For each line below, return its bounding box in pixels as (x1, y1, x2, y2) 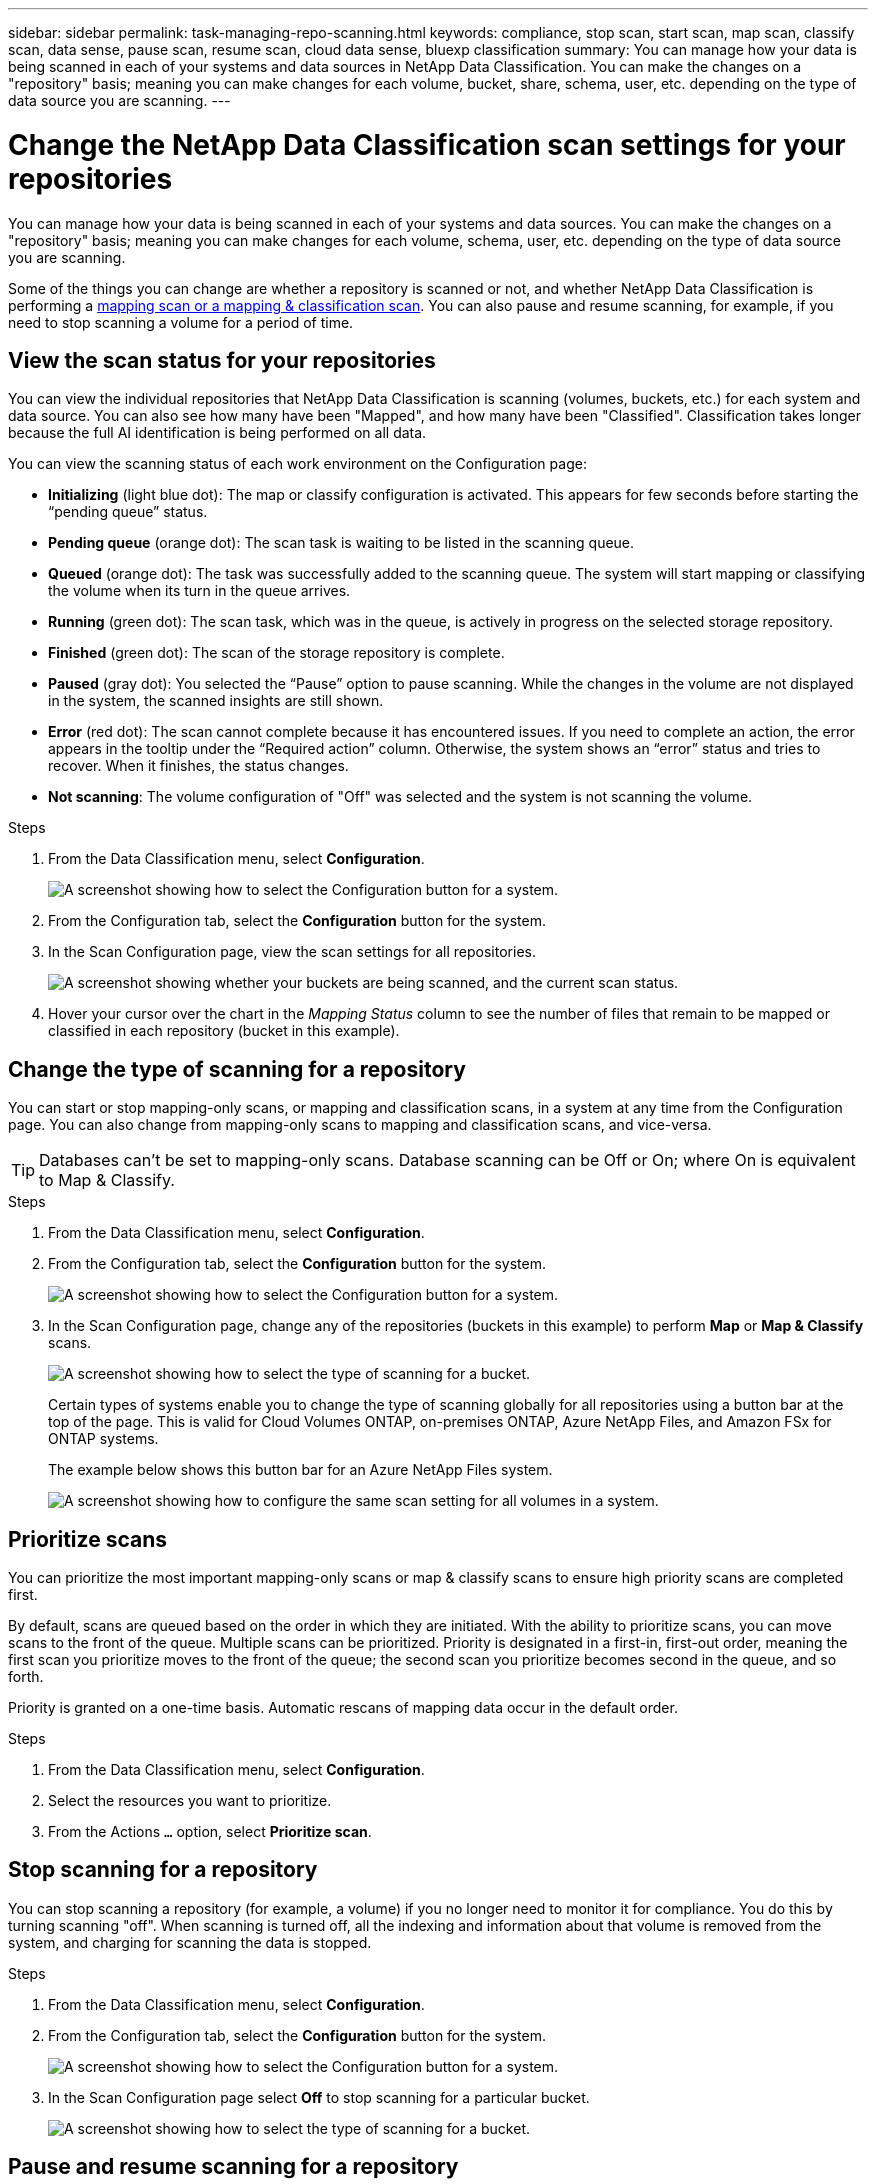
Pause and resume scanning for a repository (8, 2154, 459, 2180)
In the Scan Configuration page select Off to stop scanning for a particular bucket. (48, 2088, 590, 2106)
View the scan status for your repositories (8, 347, 436, 373)
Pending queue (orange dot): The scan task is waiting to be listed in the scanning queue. (48, 534, 635, 552)
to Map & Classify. (39, 1170, 175, 1191)
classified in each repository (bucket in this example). (48, 1022, 400, 1040)
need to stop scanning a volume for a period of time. (8, 313, 354, 331)
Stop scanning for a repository (8, 1857, 318, 1883)
